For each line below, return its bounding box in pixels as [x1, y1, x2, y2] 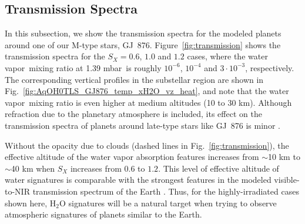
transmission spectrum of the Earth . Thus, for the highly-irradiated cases [32, 185, 299, 197]
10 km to [268, 151, 300, 163]
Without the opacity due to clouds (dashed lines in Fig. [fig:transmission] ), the [5, 139, 289, 151]
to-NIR [5, 185, 30, 197]
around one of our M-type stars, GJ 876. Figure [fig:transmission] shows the [5, 38, 281, 51]
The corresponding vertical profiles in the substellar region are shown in [5, 73, 264, 85]
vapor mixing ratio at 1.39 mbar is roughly [5, 61, 162, 73]
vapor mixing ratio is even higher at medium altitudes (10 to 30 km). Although [5, 96, 292, 108]
